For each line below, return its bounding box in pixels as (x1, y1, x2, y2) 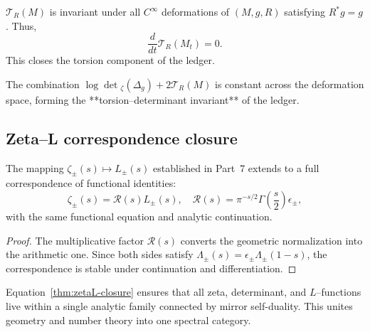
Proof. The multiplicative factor (6, 232, 144, 247)
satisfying (284, 4, 326, 18)
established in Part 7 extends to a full (153, 160, 319, 175)
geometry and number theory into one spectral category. (6, 312, 251, 327)
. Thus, (6, 18, 37, 33)
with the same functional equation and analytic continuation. (6, 209, 273, 224)
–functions (316, 284, 361, 299)
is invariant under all (49, 4, 141, 18)
